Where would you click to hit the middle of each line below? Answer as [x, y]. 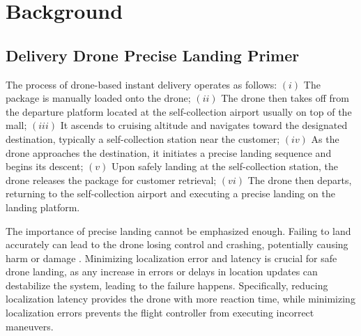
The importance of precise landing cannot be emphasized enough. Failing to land [178, 230]
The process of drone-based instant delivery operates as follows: [141, 84]
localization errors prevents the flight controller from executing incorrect [160, 313]
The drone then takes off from [285, 98]
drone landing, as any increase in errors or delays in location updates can [162, 272]
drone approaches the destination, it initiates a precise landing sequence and [169, 152]
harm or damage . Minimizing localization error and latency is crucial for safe [171, 258]
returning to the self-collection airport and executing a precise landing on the [170, 193]
